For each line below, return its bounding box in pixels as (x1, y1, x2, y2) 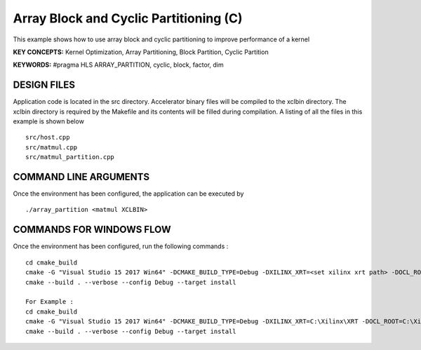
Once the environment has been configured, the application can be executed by (13, 189, 244, 198)
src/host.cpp (25, 133, 70, 142)
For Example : (25, 298, 74, 306)
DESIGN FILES (13, 79, 75, 91)
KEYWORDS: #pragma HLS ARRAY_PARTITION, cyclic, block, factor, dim (13, 60, 224, 69)
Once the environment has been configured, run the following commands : (13, 242, 229, 250)
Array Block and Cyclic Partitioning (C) (13, 11, 243, 26)
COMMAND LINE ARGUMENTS (13, 171, 150, 182)
